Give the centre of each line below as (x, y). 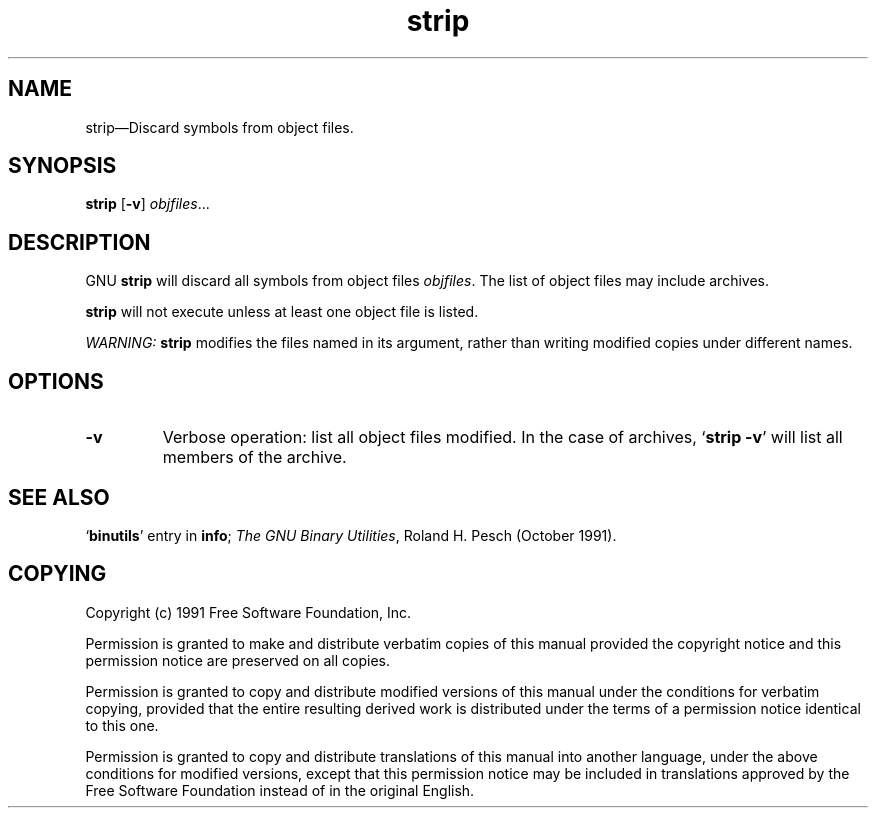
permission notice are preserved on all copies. (237, 660)
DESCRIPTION (79, 242)
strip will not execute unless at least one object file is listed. (282, 312)
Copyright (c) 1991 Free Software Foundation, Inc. (248, 612)
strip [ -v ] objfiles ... (147, 204)
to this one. (122, 725)
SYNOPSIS (62, 166)
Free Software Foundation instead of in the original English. (280, 790)
